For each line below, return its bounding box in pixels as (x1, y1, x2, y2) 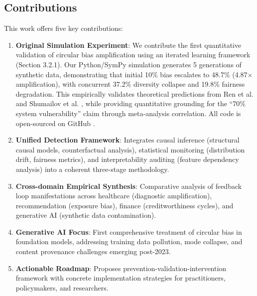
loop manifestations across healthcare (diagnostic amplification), (15, 190, 212, 201)
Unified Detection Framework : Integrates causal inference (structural (15, 135, 240, 145)
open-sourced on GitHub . (15, 118, 95, 128)
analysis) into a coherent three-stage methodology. (15, 163, 169, 174)
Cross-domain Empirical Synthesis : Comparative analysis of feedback (15, 180, 242, 191)
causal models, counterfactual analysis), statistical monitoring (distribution (15, 144, 245, 154)
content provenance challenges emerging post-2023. (15, 246, 171, 257)
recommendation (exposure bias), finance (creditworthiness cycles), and (15, 200, 234, 210)
